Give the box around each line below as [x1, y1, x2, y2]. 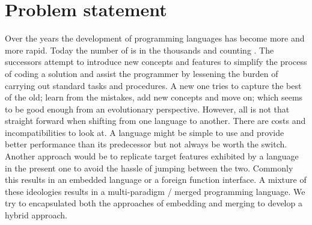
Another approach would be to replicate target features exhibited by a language [5, 150, 299, 162]
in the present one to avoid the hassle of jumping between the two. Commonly [5, 161, 293, 174]
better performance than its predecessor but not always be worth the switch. [5, 138, 287, 150]
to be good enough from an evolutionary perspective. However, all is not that [5, 102, 290, 115]
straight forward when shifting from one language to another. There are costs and [5, 114, 306, 127]
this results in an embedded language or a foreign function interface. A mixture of [5, 173, 307, 186]
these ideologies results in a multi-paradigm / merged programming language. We [5, 185, 305, 197]
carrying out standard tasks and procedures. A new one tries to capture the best [5, 79, 302, 91]
